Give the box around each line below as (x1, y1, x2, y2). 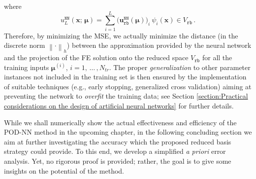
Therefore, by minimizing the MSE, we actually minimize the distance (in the (4, 30, 238, 40)
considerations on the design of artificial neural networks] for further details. (4, 101, 234, 111)
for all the (202, 52, 232, 63)
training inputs (4, 62, 49, 72)
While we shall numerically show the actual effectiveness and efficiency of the (4, 117, 237, 127)
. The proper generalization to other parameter (109, 62, 251, 72)
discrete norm (4, 40, 45, 50)
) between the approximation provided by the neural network (66, 40, 252, 50)
